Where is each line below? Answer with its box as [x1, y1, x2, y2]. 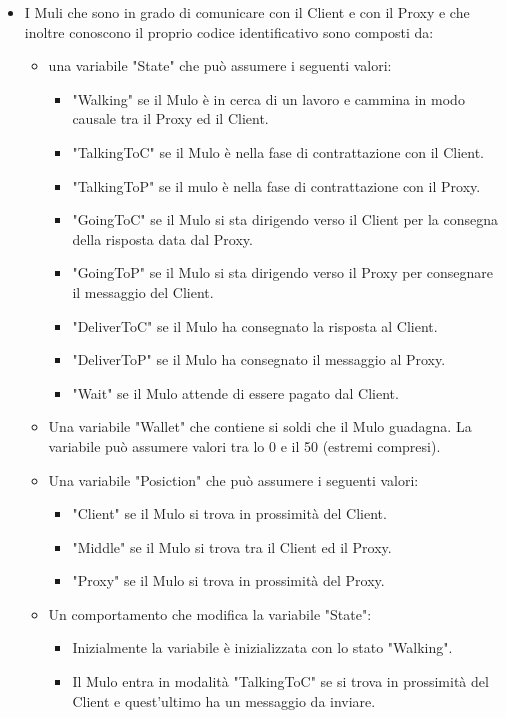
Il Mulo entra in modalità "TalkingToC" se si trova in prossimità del [72, 671, 489, 692]
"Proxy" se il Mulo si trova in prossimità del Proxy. [72, 570, 385, 591]
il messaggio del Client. [72, 281, 214, 302]
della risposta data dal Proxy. [72, 228, 253, 249]
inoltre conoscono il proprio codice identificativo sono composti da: [24, 21, 434, 42]
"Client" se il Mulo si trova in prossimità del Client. [72, 503, 387, 524]
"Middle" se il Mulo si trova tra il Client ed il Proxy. [72, 536, 392, 557]
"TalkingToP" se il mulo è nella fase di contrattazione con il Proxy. [72, 175, 481, 196]
